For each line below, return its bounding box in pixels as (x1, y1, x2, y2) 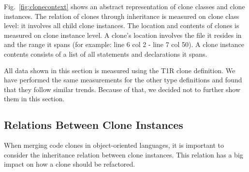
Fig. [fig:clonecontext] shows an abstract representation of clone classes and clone (4, 1, 245, 11)
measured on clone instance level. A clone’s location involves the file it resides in (4, 30, 242, 40)
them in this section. (4, 94, 65, 104)
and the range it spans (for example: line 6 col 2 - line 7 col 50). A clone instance (4, 39, 244, 49)
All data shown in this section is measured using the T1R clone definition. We (4, 65, 235, 75)
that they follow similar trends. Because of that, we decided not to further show (4, 84, 241, 94)
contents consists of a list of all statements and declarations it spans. (4, 48, 207, 59)
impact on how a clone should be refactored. (4, 159, 135, 169)
